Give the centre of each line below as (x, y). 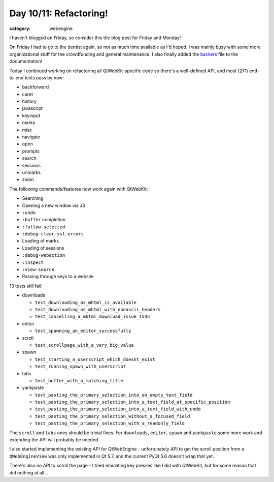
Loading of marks (41, 241)
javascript (32, 108)
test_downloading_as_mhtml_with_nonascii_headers (98, 309)
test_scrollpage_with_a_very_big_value (84, 345)
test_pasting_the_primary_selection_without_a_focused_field (112, 416)
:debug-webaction (44, 255)
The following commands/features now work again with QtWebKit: (79, 189)
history (29, 101)
